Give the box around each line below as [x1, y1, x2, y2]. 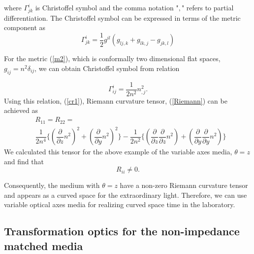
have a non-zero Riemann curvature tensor [120, 180, 248, 190]
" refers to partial [181, 2, 234, 12]
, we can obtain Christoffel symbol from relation [34, 63, 180, 73]
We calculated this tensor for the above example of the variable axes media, [4, 146, 232, 157]
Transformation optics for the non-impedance [4, 223, 240, 239]
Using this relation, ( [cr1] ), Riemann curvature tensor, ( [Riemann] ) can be [4, 95, 227, 106]
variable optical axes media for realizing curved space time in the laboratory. [4, 199, 235, 210]
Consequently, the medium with [4, 180, 100, 190]
